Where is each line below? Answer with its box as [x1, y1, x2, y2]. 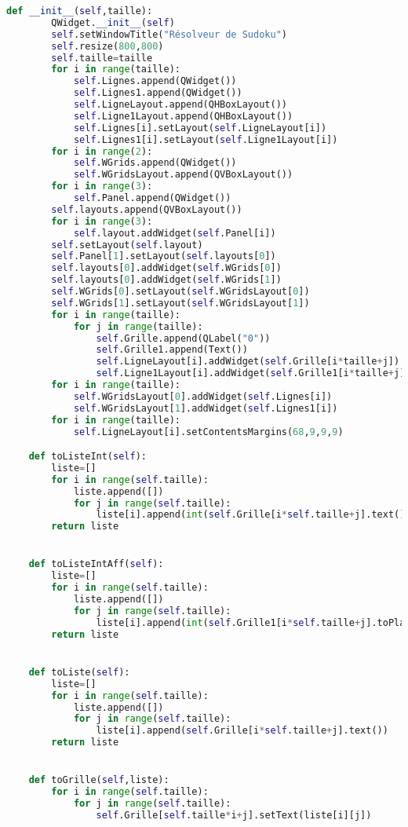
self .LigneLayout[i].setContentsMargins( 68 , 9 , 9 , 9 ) [73, 426, 344, 437]
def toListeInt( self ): [28, 451, 147, 463]
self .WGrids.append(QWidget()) [73, 157, 237, 169]
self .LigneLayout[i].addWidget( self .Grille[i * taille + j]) [96, 356, 400, 368]
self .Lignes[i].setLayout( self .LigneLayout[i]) [73, 122, 327, 134]
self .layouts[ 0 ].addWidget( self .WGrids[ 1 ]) [51, 274, 282, 286]
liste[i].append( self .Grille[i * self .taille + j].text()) [96, 725, 388, 737]
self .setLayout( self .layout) [51, 239, 203, 251]
